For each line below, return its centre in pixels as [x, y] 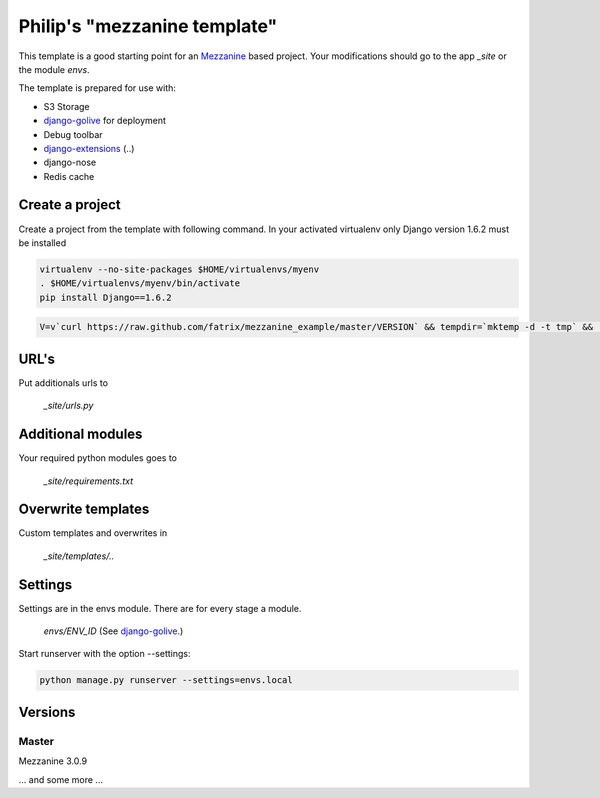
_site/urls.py [68, 406]
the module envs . [54, 69]
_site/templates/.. [79, 556]
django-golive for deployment [105, 121]
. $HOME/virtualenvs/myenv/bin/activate [139, 283]
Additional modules [80, 434]
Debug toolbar [73, 134]
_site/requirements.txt [88, 481]
